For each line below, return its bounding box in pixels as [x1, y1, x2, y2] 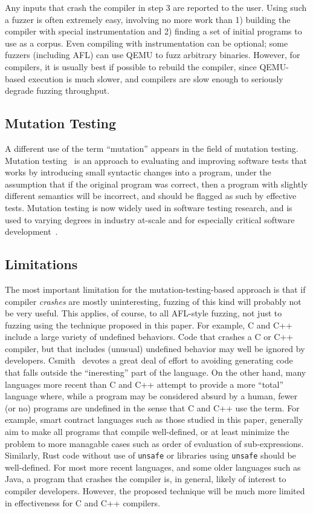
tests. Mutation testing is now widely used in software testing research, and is [5, 201, 292, 214]
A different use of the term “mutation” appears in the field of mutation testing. [5, 142, 298, 154]
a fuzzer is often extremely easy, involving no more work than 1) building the [5, 13, 291, 25]
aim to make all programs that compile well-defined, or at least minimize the [5, 425, 289, 438]
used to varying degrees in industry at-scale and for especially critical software [5, 213, 295, 226]
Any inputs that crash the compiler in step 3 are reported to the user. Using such [5, 1, 307, 13]
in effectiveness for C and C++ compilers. [5, 496, 160, 509]
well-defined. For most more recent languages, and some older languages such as [5, 460, 301, 473]
